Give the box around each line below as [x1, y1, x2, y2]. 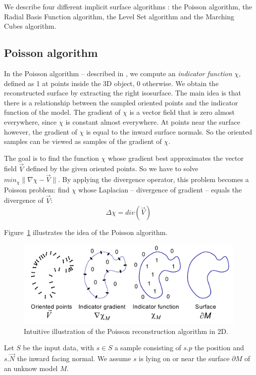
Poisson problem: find [4, 184, 70, 194]
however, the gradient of [4, 126, 77, 137]
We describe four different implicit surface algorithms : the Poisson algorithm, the [4, 1, 252, 11]
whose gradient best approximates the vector [107, 152, 244, 163]
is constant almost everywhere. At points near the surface [65, 116, 240, 127]
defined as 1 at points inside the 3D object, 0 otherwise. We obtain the [4, 78, 219, 88]
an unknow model [4, 363, 58, 373]
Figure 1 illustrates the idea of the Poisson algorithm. [4, 227, 168, 237]
